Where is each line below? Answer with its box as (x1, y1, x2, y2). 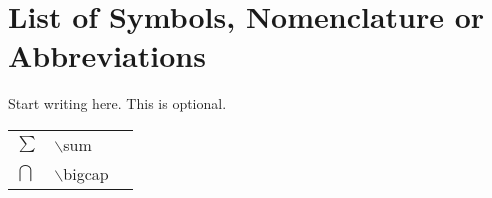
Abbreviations (8, 35, 206, 76)
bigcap (63, 161, 109, 185)
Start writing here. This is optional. (8, 93, 227, 114)
